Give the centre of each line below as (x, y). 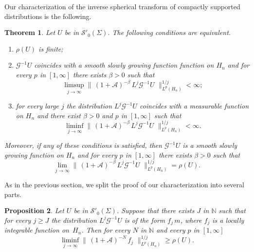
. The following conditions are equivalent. (169, 32)
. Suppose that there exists (155, 210)
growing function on (34, 154)
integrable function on (37, 230)
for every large (37, 106)
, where (191, 220)
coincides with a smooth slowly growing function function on (124, 65)
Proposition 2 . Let (34, 210)
